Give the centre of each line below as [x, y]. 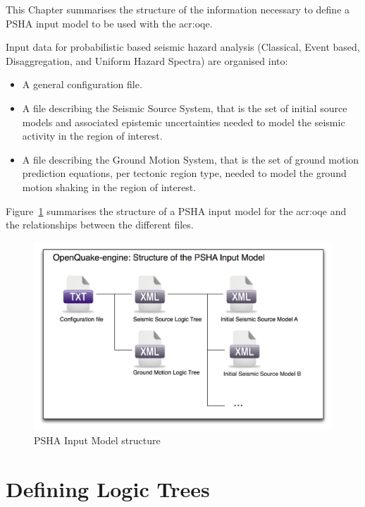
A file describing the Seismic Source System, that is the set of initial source [185, 108]
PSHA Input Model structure [97, 440]
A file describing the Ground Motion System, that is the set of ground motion [191, 159]
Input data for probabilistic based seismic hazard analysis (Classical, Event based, [183, 47]
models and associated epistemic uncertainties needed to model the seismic [184, 122]
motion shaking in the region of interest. [109, 187]
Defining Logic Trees [108, 488]
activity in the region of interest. [92, 136]
